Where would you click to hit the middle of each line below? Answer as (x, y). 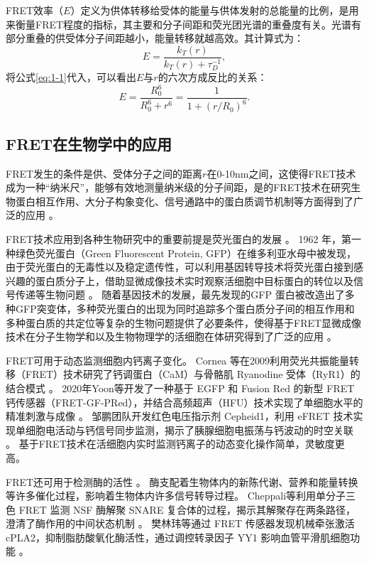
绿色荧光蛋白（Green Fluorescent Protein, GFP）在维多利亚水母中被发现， (186, 253)
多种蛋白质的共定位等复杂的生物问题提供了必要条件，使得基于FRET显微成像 (184, 322)
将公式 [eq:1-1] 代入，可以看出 (71, 76)
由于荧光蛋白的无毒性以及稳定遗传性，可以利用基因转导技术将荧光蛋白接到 (180, 267)
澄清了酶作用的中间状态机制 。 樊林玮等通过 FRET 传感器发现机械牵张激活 (180, 523)
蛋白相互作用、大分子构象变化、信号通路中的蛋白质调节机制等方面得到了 (184, 201)
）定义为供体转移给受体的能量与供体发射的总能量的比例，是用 (215, 10)
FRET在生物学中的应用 (89, 143)
